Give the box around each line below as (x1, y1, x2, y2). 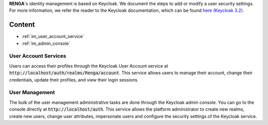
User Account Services (9, 52, 67, 59)
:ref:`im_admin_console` (21, 40, 70, 46)
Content (9, 20, 35, 29)
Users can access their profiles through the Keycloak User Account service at (9, 63, 168, 69)
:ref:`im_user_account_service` (21, 34, 84, 40)
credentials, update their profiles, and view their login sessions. (9, 77, 139, 83)
